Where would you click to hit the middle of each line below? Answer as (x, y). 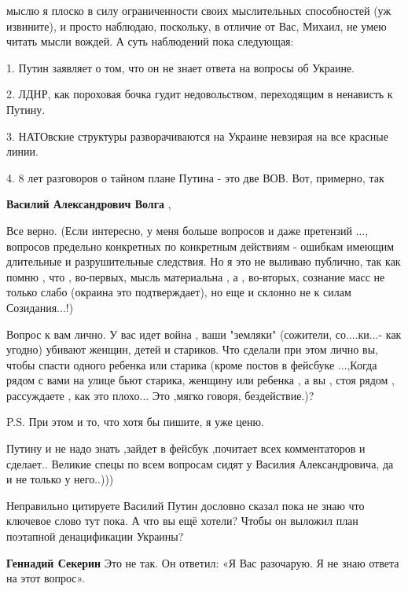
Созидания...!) (40, 307)
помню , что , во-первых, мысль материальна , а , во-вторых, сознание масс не (196, 276)
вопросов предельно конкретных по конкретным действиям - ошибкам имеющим (200, 246)
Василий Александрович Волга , (89, 204)
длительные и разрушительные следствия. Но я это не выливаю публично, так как (204, 261)
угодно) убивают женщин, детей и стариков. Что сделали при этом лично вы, (192, 349)
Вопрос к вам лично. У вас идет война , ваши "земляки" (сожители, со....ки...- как (204, 334)
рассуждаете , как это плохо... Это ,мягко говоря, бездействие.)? (160, 395)
